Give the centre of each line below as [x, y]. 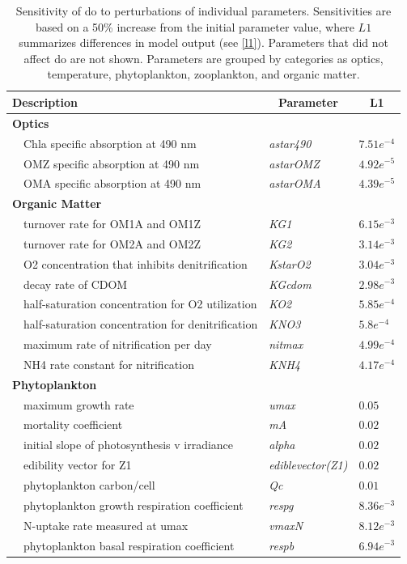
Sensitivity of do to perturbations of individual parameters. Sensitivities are [203, 11]
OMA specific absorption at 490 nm [112, 183]
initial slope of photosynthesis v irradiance [128, 445]
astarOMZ [294, 163]
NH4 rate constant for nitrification [108, 364]
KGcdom [290, 284]
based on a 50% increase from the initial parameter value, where [195, 26]
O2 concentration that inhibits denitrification [135, 263]
